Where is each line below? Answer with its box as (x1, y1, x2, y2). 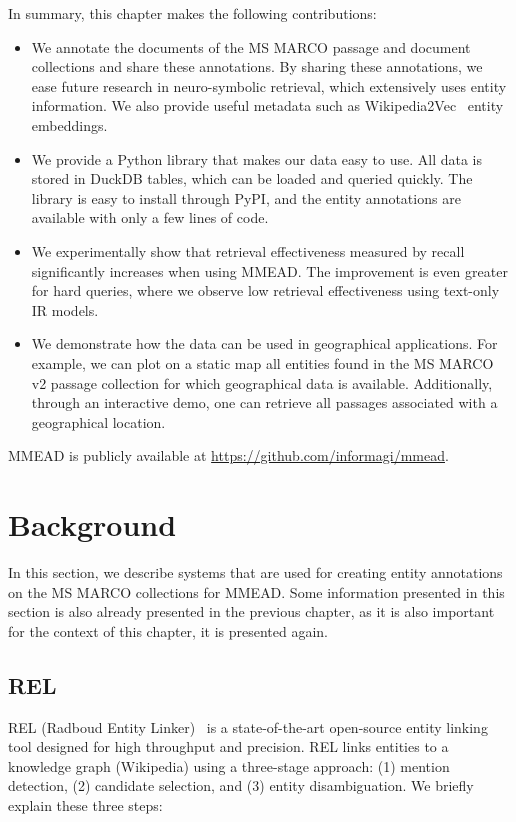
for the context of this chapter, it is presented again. (8, 620, 329, 641)
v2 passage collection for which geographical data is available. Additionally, (31, 372, 493, 393)
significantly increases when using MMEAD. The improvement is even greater (31, 260, 508, 281)
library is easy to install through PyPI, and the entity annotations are (31, 187, 461, 208)
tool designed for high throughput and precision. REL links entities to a (8, 736, 449, 757)
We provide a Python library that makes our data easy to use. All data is (31, 148, 483, 169)
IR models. (31, 299, 99, 320)
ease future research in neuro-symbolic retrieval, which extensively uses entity (31, 75, 507, 96)
